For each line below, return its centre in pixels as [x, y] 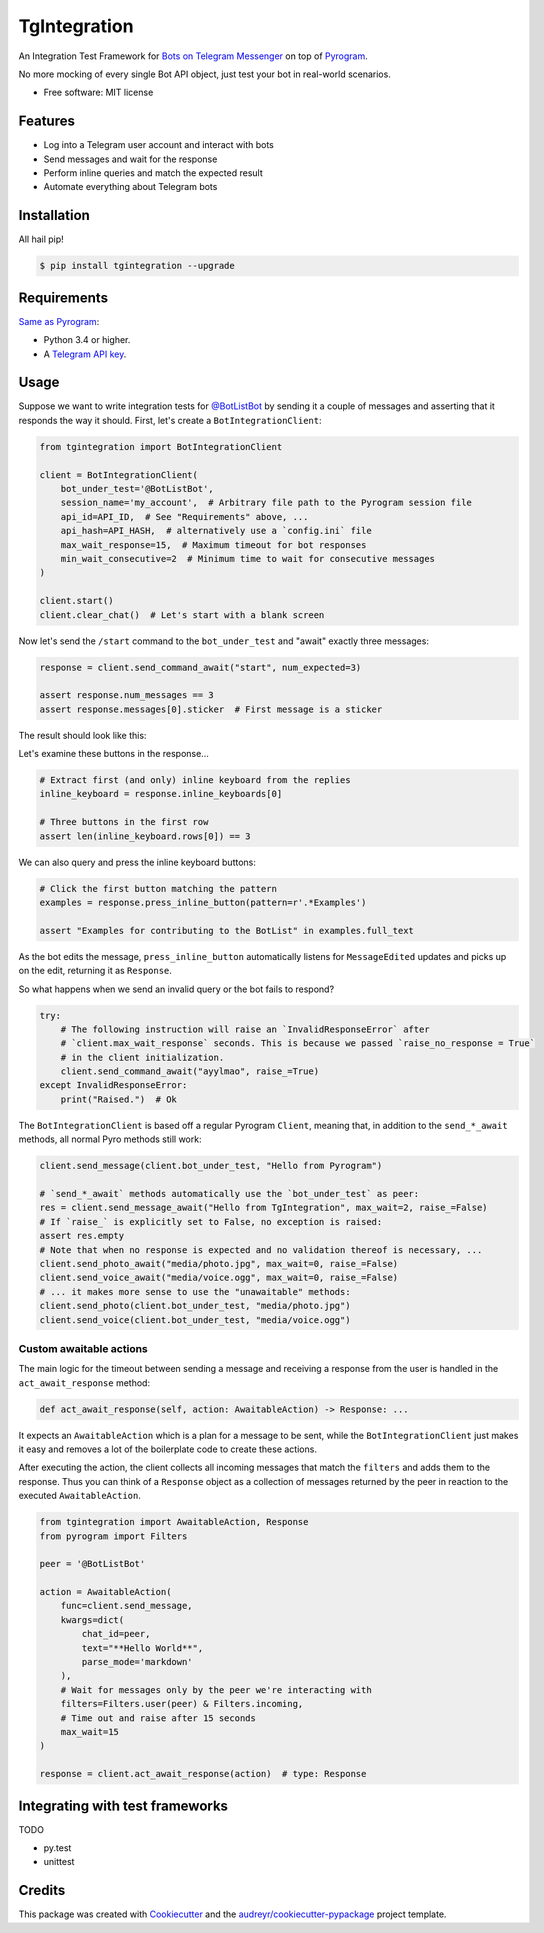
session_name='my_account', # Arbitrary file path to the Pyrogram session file [266, 503]
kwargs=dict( [92, 1619]
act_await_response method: [84, 1382]
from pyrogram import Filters [113, 1536]
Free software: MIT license [98, 92]
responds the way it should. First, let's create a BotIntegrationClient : [170, 420]
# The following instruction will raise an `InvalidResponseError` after [245, 1029]
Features [46, 121]
